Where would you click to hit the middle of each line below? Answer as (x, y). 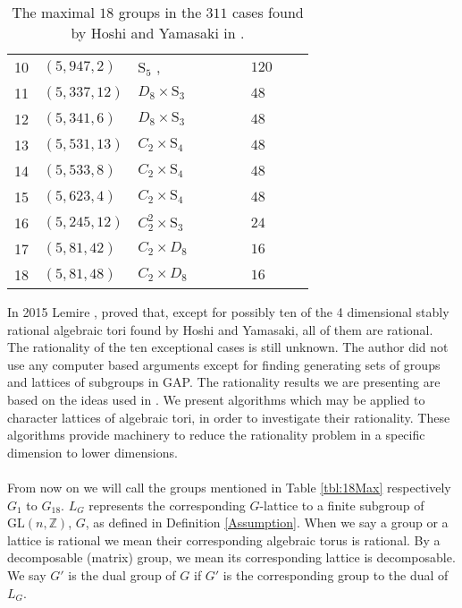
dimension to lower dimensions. (92, 452)
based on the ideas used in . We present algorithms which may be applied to (216, 399)
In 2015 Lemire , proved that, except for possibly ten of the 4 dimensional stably (228, 312)
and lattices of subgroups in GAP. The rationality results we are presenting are (224, 382)
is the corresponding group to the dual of (336, 574)
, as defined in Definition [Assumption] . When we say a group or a (267, 522)
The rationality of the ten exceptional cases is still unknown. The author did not (228, 347)
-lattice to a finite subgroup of (342, 505)
